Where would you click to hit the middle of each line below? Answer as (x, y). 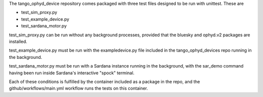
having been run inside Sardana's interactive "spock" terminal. (72, 73)
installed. (18, 42)
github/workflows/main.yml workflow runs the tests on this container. (78, 88)
